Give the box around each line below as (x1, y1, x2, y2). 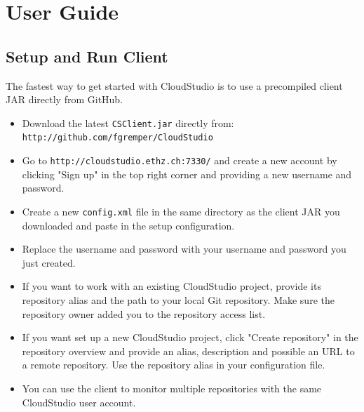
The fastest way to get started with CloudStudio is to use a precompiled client (6, 78, 343, 93)
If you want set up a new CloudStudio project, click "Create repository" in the (22, 330, 358, 345)
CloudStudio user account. (22, 394, 136, 409)
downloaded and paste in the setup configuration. (22, 218, 235, 232)
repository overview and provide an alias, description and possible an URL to (22, 343, 355, 358)
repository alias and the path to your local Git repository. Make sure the (22, 292, 335, 307)
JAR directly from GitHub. (6, 92, 123, 107)
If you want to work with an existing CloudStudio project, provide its (22, 279, 321, 293)
